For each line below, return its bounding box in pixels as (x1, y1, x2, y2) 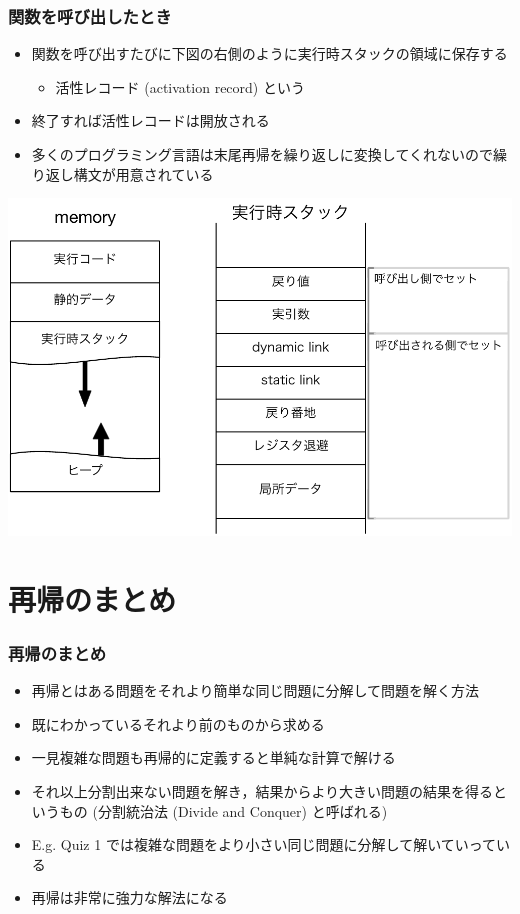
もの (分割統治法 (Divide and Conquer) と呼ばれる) (59, 800, 388, 821)
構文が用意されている (73, 163, 214, 184)
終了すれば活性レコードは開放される (31, 110, 270, 131)
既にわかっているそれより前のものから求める (31, 713, 325, 734)
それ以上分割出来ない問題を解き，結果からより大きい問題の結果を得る (31, 781, 494, 801)
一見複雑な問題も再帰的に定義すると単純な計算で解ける (31, 747, 396, 768)
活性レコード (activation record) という (55, 76, 305, 97)
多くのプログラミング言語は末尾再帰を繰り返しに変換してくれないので (31, 144, 493, 164)
